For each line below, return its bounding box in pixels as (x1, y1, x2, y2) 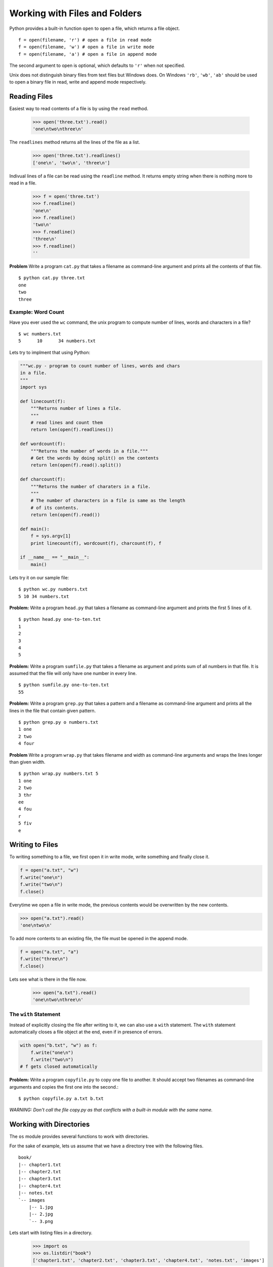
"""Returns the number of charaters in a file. (30, 483, 151, 489)
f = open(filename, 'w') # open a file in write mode (18, 44, 154, 50)
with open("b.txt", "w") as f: (20, 1042, 98, 1049)
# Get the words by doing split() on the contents (30, 455, 159, 461)
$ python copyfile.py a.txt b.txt (18, 1096, 104, 1102)
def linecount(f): (20, 398, 66, 404)
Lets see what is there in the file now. (9, 976, 87, 982)
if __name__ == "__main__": (20, 554, 89, 560)
